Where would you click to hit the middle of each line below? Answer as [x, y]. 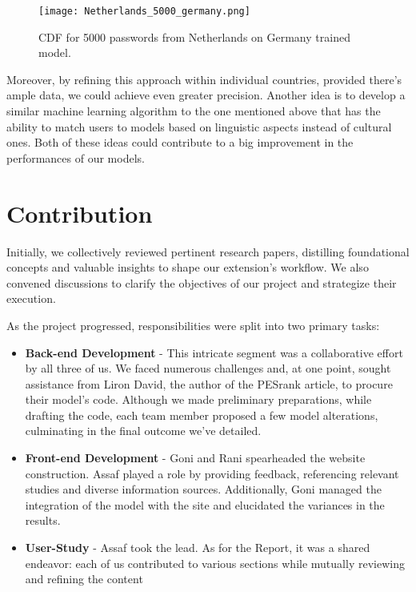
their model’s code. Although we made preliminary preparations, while [198, 399]
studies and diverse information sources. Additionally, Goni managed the [203, 489]
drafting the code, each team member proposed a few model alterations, [202, 415]
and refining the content [84, 579]
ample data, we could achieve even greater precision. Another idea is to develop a [206, 95]
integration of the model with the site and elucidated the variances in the [205, 504]
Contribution [80, 213]
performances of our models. [76, 157]
